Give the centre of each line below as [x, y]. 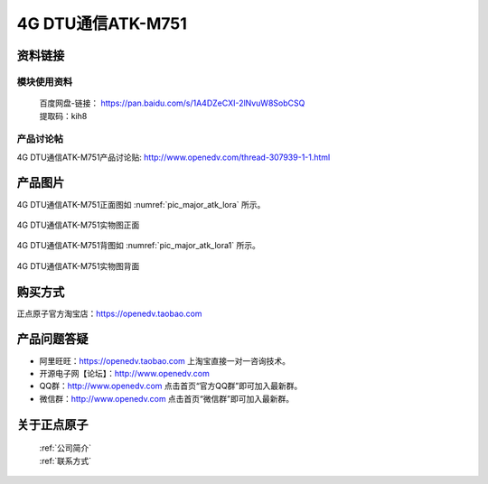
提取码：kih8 [63, 116]
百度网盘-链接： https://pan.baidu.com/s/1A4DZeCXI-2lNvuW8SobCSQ [172, 103]
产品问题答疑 [52, 339]
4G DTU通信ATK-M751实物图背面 [78, 265]
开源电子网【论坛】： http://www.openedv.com [124, 373]
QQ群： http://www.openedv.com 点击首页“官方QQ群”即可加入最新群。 [171, 386]
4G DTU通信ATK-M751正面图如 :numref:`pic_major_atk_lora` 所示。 [141, 204]
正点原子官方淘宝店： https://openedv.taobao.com [109, 313]
